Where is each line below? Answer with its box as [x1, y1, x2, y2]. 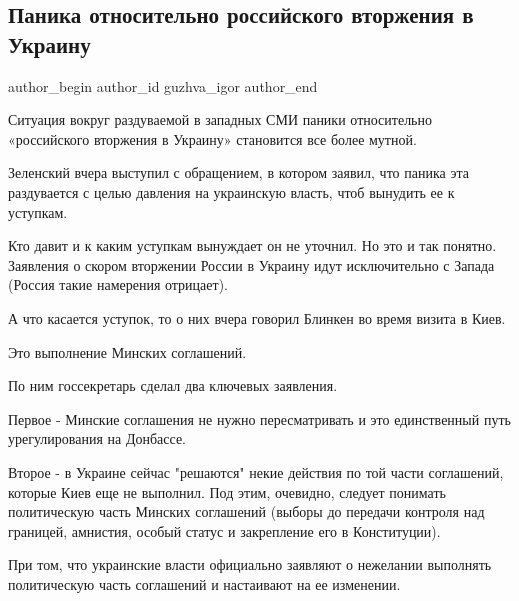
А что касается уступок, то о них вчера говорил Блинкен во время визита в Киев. [8, 307, 506, 328]
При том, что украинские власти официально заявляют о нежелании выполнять [8, 554, 492, 575]
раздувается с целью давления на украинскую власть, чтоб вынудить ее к [8, 181, 455, 202]
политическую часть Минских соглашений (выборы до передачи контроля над [8, 501, 485, 522]
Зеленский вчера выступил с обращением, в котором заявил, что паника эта [8, 162, 469, 183]
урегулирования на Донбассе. [8, 428, 186, 449]
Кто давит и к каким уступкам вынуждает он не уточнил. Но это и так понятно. [8, 235, 497, 256]
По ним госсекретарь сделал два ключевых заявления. [8, 375, 338, 396]
